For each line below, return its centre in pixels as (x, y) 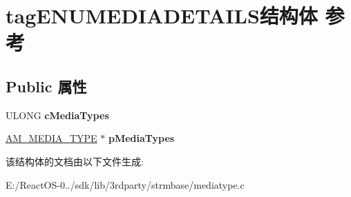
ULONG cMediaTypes (57, 115)
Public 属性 (46, 86)
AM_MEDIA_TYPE (51, 138)
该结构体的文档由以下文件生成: (75, 161)
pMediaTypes (141, 138)
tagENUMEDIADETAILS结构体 (162, 15)
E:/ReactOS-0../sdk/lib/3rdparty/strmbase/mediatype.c (125, 184)
